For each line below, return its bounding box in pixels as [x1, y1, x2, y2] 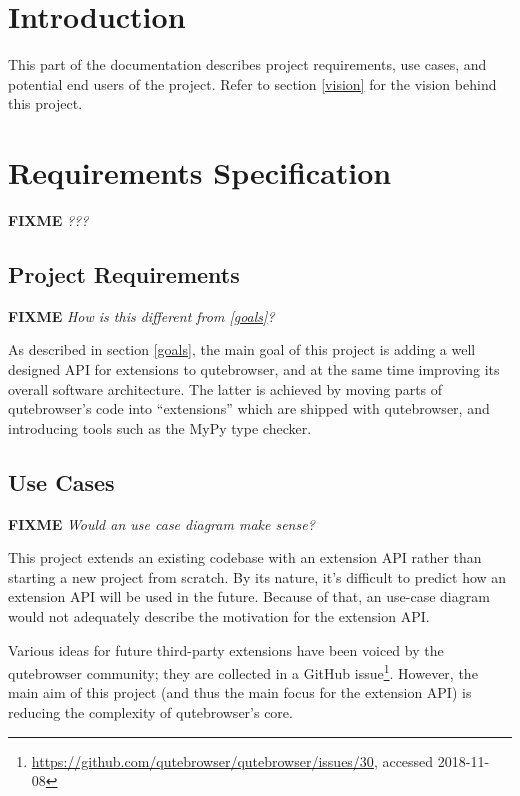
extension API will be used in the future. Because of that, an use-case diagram [8, 586, 490, 607]
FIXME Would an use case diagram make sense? [8, 513, 315, 534]
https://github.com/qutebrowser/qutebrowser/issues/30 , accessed [31, 750, 434, 771]
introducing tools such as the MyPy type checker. [8, 417, 312, 438]
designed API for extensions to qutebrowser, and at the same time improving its [8, 359, 500, 380]
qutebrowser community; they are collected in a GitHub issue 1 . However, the [8, 660, 478, 683]
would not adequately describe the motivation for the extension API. [8, 605, 430, 626]
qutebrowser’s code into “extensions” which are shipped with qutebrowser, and [8, 398, 490, 419]
